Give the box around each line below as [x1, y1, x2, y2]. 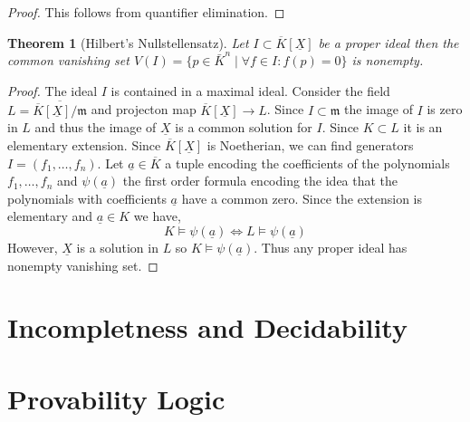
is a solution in [76, 237, 158, 256]
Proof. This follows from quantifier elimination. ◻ [7, 3, 285, 21]
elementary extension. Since [7, 136, 161, 154]
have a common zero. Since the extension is [181, 188, 423, 207]
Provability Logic [7, 379, 225, 417]
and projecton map [91, 100, 197, 119]
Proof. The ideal [7, 81, 98, 100]
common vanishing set [7, 51, 129, 70]
